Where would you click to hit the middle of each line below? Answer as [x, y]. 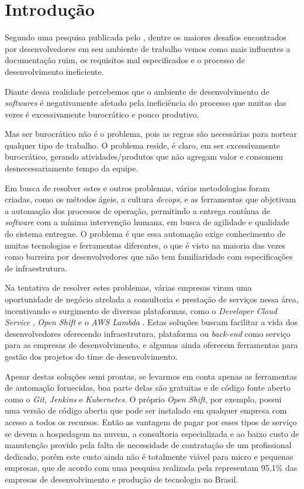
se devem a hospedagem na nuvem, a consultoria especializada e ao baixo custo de [152, 433]
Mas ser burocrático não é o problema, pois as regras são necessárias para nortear [151, 134]
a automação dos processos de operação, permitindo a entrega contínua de [137, 210]
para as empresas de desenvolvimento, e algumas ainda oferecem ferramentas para [151, 345]
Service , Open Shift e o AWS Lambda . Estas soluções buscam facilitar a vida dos [151, 322]
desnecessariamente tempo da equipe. [72, 168]
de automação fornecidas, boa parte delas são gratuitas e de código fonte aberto [148, 388]
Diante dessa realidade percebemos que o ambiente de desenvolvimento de [137, 91]
